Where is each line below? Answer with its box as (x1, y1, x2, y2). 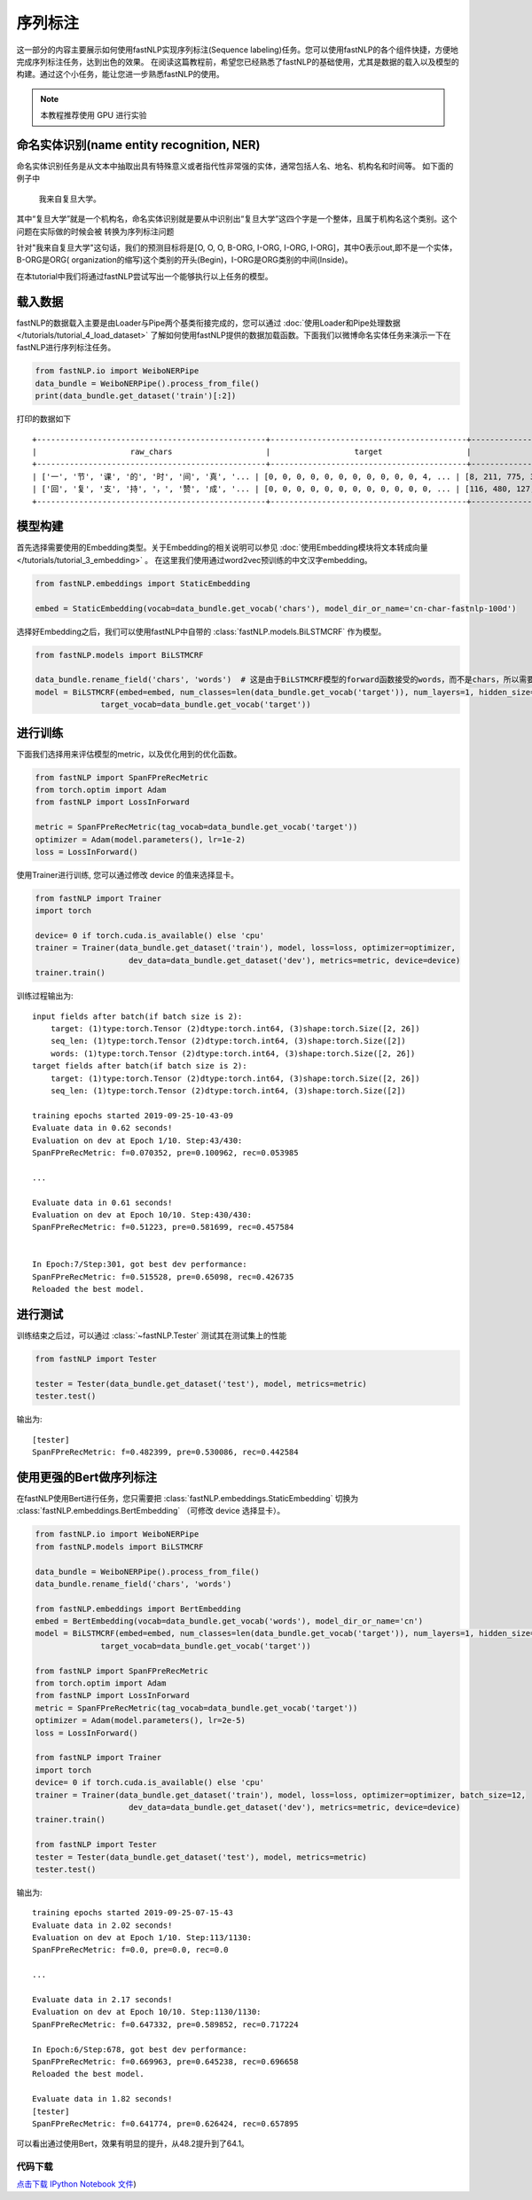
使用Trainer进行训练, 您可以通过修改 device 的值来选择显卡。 (16, 869, 239, 880)
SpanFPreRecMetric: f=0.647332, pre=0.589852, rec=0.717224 (32, 2019, 299, 2030)
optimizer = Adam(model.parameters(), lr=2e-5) (35, 1716, 246, 1726)
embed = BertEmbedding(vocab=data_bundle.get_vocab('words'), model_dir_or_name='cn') (35, 1617, 424, 1626)
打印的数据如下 (16, 413, 71, 425)
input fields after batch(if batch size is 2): (32, 1011, 243, 1022)
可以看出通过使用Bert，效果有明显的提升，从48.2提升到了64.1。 (16, 2138, 250, 2149)
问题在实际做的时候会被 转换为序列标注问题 (16, 226, 175, 237)
